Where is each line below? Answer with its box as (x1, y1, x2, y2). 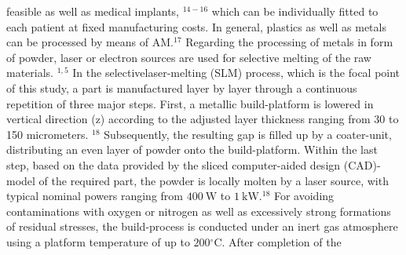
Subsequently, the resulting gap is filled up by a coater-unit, (104, 126, 392, 142)
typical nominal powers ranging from (6, 188, 183, 204)
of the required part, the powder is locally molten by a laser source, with (38, 172, 389, 188)
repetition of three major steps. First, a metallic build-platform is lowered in (6, 95, 374, 111)
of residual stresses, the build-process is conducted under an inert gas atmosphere (6, 218, 398, 235)
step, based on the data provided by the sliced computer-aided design (6, 156, 341, 173)
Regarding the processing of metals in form (185, 34, 393, 50)
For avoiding (273, 188, 335, 204)
